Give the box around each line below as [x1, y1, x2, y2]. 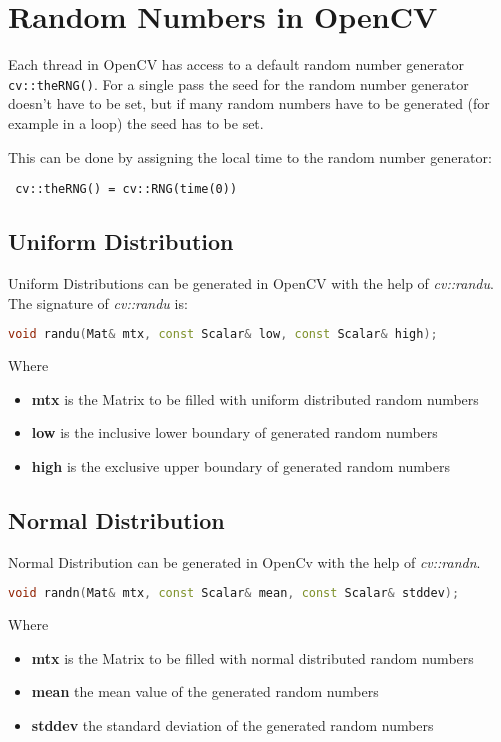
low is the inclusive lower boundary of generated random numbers [31, 422, 438, 443]
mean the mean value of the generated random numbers [31, 681, 379, 702]
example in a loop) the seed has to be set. [8, 112, 264, 133]
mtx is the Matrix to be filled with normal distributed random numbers [31, 647, 474, 668]
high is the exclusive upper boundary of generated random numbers [31, 455, 451, 476]
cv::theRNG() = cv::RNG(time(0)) [15, 182, 238, 197]
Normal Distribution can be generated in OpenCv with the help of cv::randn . [8, 551, 481, 572]
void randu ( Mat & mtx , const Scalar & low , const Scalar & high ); [8, 327, 438, 342]
